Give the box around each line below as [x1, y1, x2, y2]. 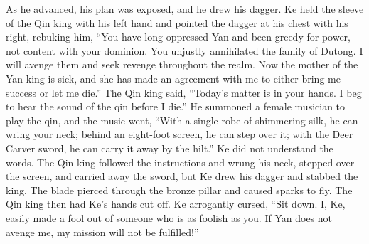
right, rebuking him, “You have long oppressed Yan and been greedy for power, [6, 29, 351, 44]
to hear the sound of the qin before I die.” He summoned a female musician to [6, 99, 346, 114]
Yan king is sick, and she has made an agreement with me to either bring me [6, 70, 341, 85]
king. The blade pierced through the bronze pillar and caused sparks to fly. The [6, 182, 353, 197]
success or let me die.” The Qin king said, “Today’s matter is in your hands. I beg [6, 85, 362, 100]
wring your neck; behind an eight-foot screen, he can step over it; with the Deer [6, 127, 353, 142]
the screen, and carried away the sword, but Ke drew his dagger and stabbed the [6, 169, 358, 184]
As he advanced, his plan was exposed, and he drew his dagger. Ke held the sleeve [6, 1, 364, 16]
